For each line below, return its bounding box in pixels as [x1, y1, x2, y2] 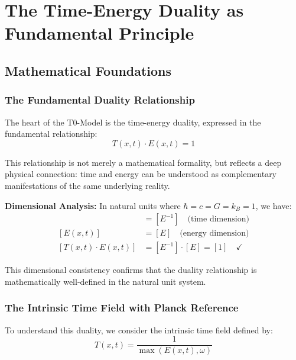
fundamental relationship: [5, 127, 97, 140]
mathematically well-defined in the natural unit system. [5, 275, 206, 287]
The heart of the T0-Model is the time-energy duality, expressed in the [5, 115, 261, 128]
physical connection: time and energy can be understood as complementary [5, 168, 277, 180]
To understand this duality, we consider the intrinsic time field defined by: [5, 323, 273, 336]
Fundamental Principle [5, 21, 194, 45]
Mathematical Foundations [5, 61, 172, 79]
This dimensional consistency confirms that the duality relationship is [5, 263, 257, 276]
